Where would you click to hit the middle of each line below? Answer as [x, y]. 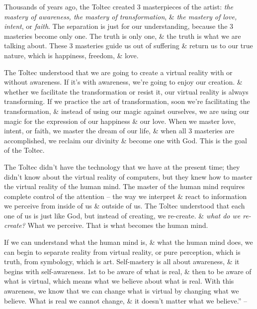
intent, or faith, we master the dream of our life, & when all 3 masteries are [119, 131]
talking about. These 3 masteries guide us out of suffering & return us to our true [128, 46]
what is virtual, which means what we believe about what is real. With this [119, 281]
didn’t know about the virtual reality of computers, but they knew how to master [128, 176]
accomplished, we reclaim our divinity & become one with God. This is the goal [126, 140]
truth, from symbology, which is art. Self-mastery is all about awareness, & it [122, 261]
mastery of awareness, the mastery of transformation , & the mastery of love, [121, 16]
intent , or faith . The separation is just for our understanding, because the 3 [119, 26]
